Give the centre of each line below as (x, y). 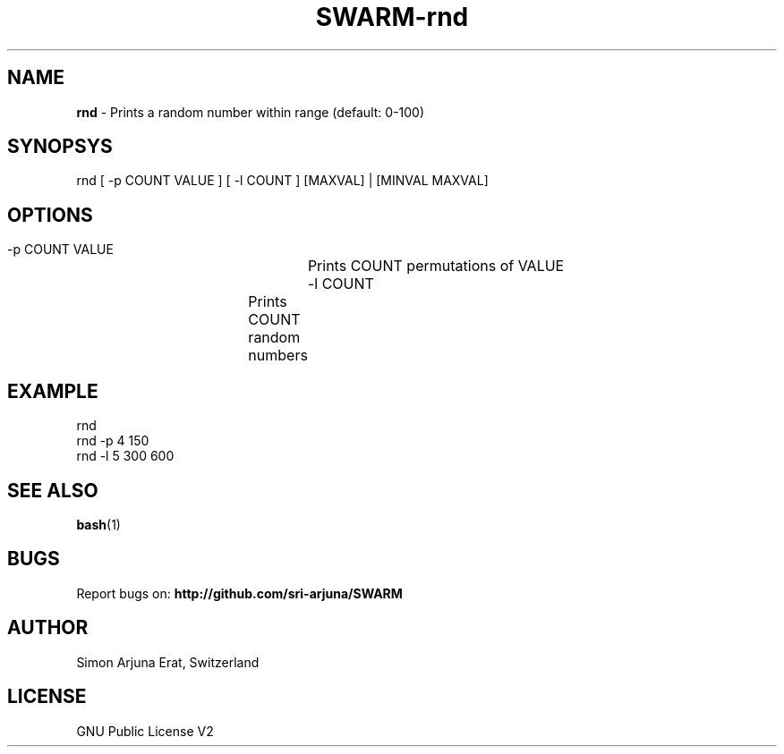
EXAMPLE (53, 391)
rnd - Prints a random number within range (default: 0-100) (251, 112)
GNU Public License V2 (145, 731)
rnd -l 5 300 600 (125, 456)
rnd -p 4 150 (113, 441)
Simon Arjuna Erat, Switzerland (168, 662)
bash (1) (98, 524)
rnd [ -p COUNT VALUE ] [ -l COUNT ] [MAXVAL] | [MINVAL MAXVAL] (282, 181)
